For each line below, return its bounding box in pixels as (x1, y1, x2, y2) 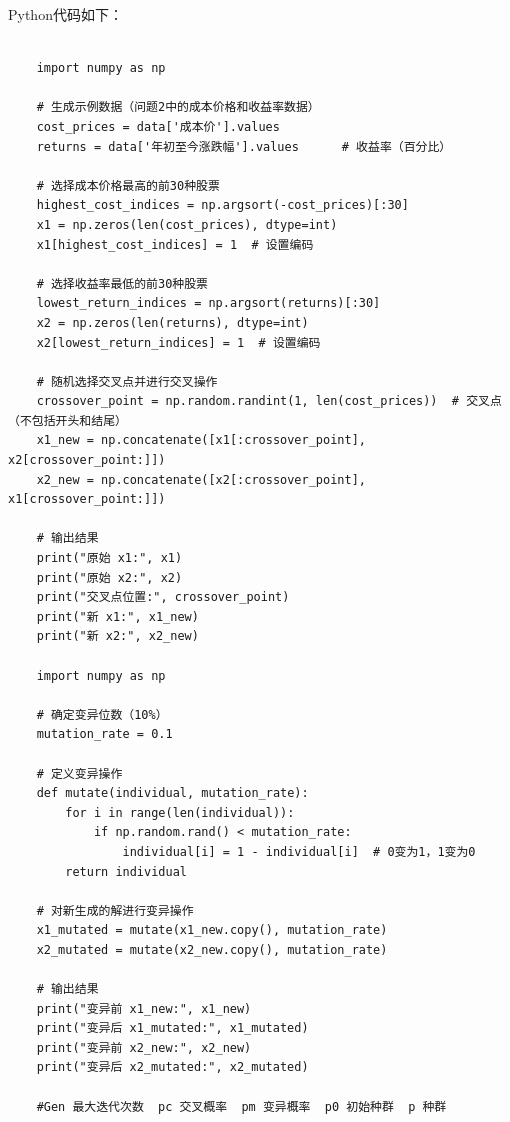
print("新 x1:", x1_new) (36, 609, 199, 624)
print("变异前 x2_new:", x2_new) (36, 1040, 252, 1055)
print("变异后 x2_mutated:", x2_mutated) (36, 1060, 309, 1075)
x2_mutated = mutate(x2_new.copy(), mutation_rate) (36, 942, 388, 957)
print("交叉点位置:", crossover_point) (36, 590, 290, 605)
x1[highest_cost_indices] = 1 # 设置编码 (36, 237, 314, 252)
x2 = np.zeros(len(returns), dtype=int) (36, 315, 309, 330)
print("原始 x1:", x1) (36, 551, 183, 566)
